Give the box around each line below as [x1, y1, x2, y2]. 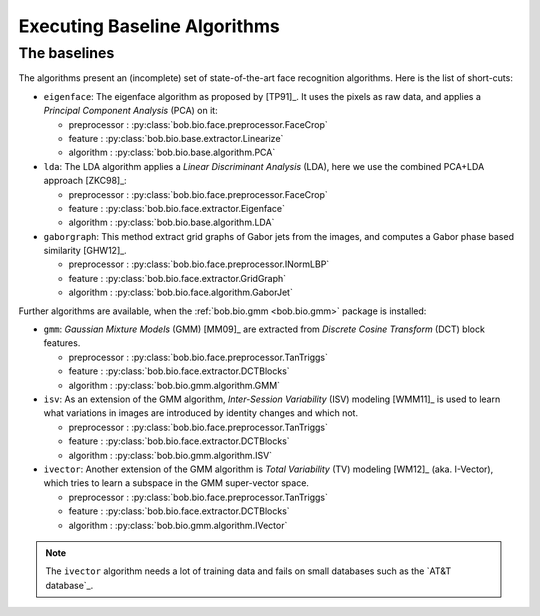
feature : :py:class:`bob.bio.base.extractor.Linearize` [68, 132, 284, 144]
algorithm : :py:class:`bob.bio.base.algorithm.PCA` [68, 146, 276, 159]
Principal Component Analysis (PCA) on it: [43, 105, 219, 117]
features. [43, 337, 81, 349]
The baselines [18, 44, 115, 62]
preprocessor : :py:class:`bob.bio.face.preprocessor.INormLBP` [68, 258, 330, 270]
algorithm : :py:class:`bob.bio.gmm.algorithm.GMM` [68, 379, 280, 391]
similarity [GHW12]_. [43, 245, 127, 257]
